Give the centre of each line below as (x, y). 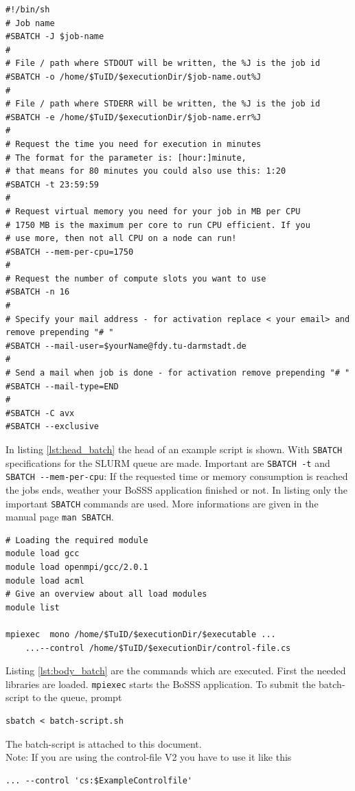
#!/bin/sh (28, 10)
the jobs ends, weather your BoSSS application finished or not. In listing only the (177, 489)
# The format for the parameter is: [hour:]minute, (126, 158)
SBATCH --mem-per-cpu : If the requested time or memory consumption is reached (177, 476)
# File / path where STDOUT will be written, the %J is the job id (163, 64)
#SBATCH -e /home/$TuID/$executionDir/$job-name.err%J (134, 117)
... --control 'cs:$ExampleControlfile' (99, 780)
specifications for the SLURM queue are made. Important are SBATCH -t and (168, 462)
